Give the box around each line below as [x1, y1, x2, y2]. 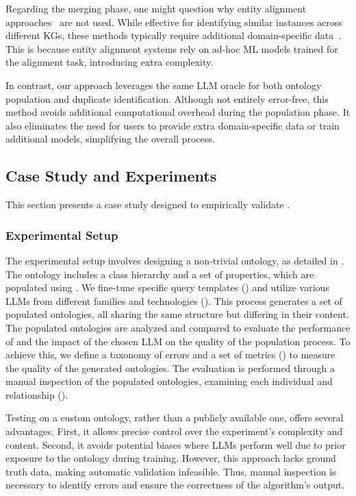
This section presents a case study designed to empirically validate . [5, 197, 290, 212]
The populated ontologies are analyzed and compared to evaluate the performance [5, 320, 351, 334]
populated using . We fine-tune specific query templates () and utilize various [5, 280, 329, 295]
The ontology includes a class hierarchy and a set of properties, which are [5, 266, 314, 281]
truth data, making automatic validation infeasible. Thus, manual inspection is [5, 464, 336, 478]
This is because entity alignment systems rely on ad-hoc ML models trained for [5, 41, 338, 55]
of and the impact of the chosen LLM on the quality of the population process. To [5, 334, 351, 348]
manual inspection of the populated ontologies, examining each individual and [5, 374, 333, 388]
